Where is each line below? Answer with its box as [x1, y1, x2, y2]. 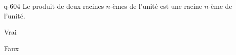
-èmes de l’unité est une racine [110, 1, 202, 11]
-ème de [208, 1, 232, 11]
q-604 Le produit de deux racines [4, 1, 104, 11]
